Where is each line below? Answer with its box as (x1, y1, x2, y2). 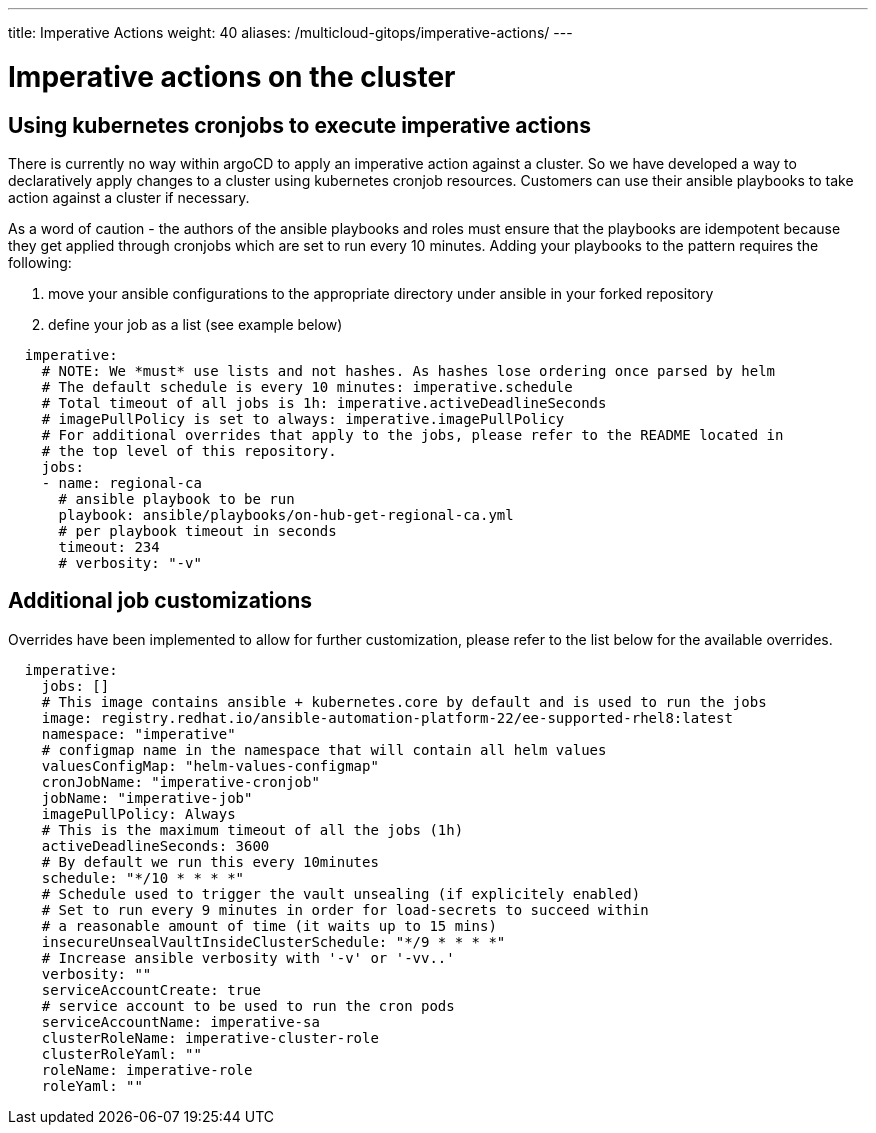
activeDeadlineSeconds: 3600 (41, 837, 270, 854)
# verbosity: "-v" (58, 554, 202, 571)
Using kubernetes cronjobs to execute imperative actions (8, 112, 591, 138)
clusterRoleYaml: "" (41, 1045, 202, 1062)
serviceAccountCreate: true (41, 981, 261, 998)
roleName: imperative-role (41, 1061, 253, 1078)
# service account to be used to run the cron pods (41, 997, 455, 1014)
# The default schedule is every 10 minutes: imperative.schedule (41, 378, 573, 395)
